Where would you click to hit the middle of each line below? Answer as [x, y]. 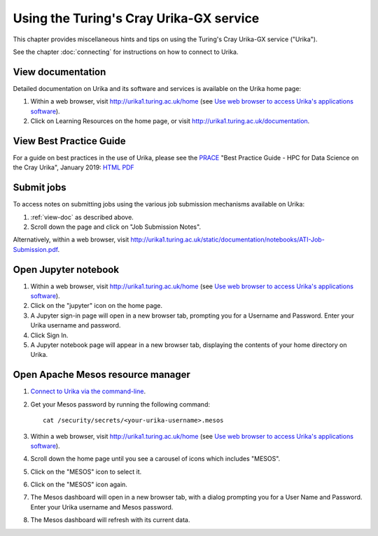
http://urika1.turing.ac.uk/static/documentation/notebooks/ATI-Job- [227, 240]
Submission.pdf [35, 249]
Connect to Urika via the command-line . [88, 391]
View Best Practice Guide [69, 141]
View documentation [59, 72]
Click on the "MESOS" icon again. [79, 485]
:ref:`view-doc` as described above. [82, 217]
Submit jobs [40, 188]
